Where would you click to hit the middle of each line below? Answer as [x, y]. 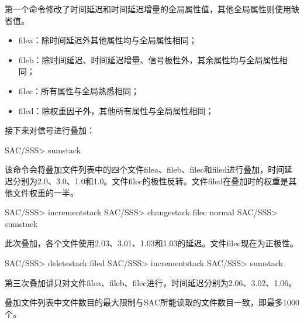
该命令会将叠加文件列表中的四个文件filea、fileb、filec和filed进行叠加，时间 [145, 169]
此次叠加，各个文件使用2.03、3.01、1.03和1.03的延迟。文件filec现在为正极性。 [151, 243]
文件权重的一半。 [45, 192]
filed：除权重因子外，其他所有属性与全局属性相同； [116, 110]
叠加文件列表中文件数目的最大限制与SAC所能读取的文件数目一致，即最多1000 [152, 302]
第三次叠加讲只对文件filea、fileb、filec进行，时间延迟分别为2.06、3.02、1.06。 [151, 282]
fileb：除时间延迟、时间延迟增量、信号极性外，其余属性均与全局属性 [149, 59]
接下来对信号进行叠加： [50, 130]
